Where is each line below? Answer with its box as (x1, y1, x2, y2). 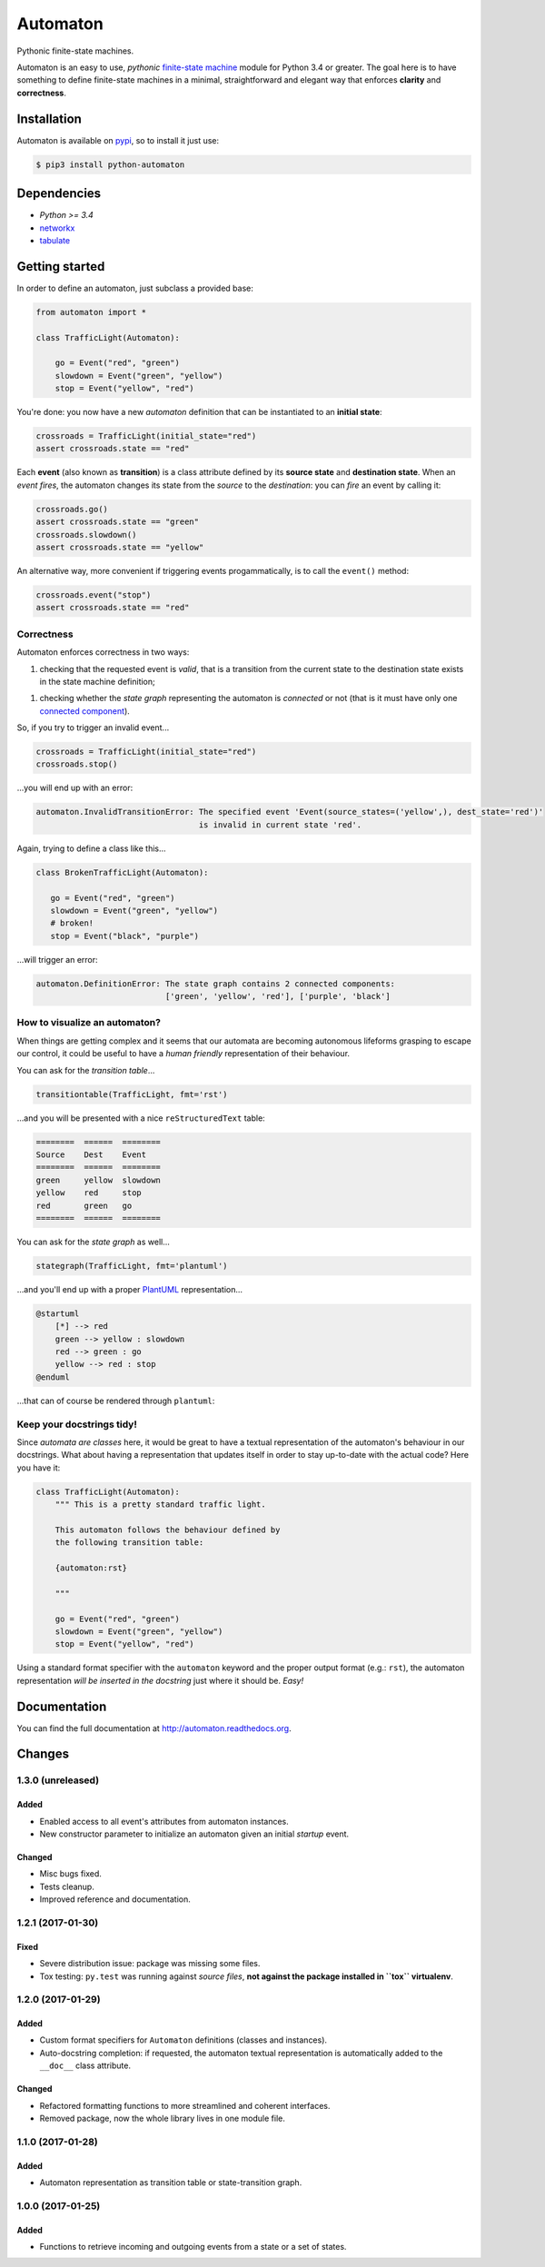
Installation (16, 111, 82, 126)
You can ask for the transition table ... (16, 1064, 155, 1075)
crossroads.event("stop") (35, 589, 152, 599)
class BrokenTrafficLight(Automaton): (35, 867, 209, 877)
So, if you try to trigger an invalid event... (16, 722, 170, 733)
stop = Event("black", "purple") (50, 931, 200, 941)
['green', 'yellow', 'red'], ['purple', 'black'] (164, 991, 391, 1002)
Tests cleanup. (39, 1881, 94, 1892)
